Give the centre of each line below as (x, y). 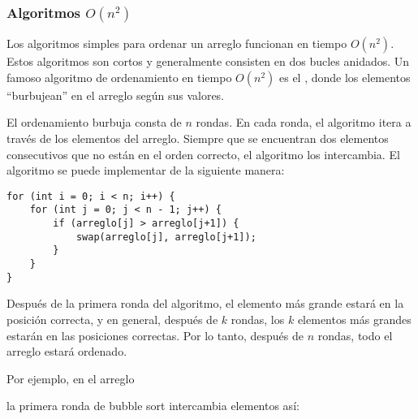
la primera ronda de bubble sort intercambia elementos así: (153, 406)
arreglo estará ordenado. (67, 351)
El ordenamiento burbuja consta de (94, 122)
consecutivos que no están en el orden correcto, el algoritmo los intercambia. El (203, 154)
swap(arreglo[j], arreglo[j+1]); (166, 237)
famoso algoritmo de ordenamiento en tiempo (119, 77)
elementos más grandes (354, 319)
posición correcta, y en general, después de (112, 319)
